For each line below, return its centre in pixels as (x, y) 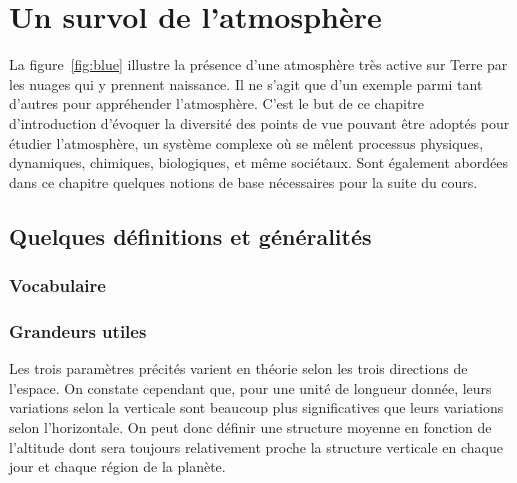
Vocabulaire (57, 284)
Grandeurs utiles (78, 330)
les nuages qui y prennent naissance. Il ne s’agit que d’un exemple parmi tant (246, 83)
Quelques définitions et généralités (190, 235)
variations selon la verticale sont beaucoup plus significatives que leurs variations (256, 407)
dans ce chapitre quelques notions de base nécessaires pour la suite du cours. (243, 181)
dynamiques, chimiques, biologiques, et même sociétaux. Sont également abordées (258, 162)
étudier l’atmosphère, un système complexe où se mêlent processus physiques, (246, 142)
